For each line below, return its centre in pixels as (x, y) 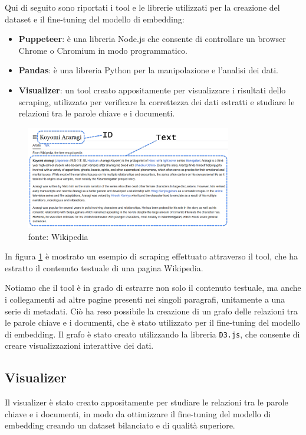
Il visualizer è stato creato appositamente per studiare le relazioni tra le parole (147, 402)
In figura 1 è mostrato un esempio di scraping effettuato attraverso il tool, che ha (152, 256)
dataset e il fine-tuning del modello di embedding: (95, 19)
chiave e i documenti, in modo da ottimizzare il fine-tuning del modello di (138, 413)
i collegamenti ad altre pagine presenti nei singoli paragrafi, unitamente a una (145, 299)
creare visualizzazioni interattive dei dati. (79, 345)
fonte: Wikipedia (58, 236)
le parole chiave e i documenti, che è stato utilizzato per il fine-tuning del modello (152, 322)
